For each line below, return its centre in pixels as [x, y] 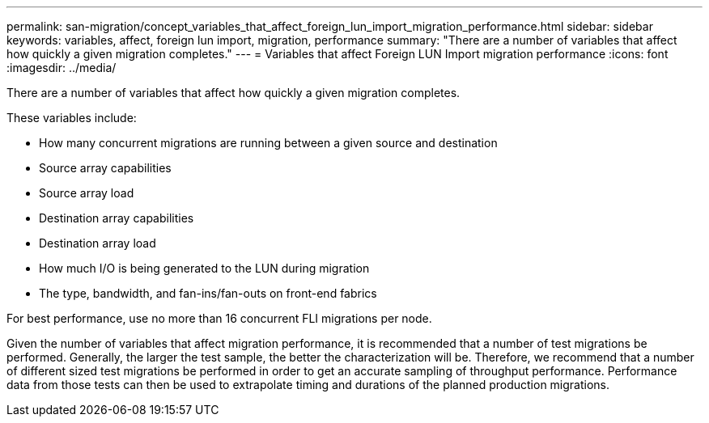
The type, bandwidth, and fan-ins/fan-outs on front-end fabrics [208, 293]
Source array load [87, 193]
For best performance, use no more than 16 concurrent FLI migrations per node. [219, 318]
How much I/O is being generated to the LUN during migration [204, 268]
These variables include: [72, 118]
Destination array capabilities [117, 218]
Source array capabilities [105, 168]
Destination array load [98, 243]
